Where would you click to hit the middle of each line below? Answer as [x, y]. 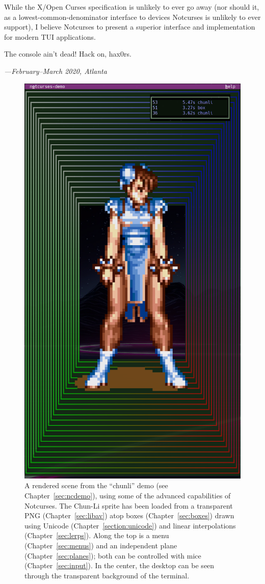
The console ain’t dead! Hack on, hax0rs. [68, 54]
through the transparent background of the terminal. [107, 575]
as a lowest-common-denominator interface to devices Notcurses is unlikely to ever [132, 17]
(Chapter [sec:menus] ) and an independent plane [101, 546]
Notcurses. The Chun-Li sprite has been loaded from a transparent [129, 505]
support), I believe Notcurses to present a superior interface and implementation [130, 27]
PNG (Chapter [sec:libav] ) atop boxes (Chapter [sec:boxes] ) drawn [129, 515]
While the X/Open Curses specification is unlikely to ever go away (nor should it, [132, 7]
